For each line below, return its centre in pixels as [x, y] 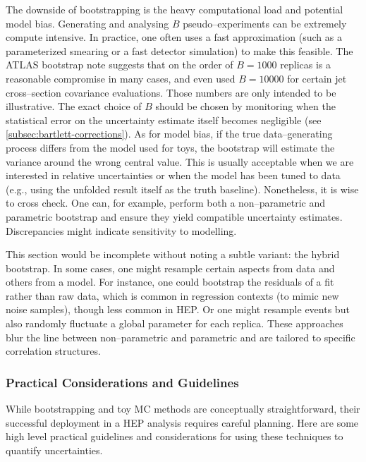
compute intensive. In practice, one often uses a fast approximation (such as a [174, 37]
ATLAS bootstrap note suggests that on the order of [120, 65]
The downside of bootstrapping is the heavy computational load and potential [175, 9]
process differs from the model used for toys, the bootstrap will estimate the [170, 147]
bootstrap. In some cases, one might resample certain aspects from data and [170, 268]
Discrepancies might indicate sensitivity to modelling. [121, 230]
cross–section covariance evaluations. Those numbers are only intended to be [171, 92]
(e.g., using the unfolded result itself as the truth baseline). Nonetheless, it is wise [182, 189]
